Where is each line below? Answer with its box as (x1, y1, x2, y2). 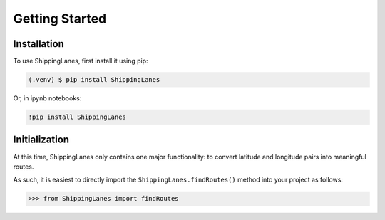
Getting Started (13, 11, 107, 26)
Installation (13, 38, 64, 50)
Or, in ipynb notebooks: (13, 94, 82, 103)
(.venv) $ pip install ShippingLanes (28, 75, 160, 84)
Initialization (13, 134, 70, 146)
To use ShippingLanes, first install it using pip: (13, 57, 149, 66)
